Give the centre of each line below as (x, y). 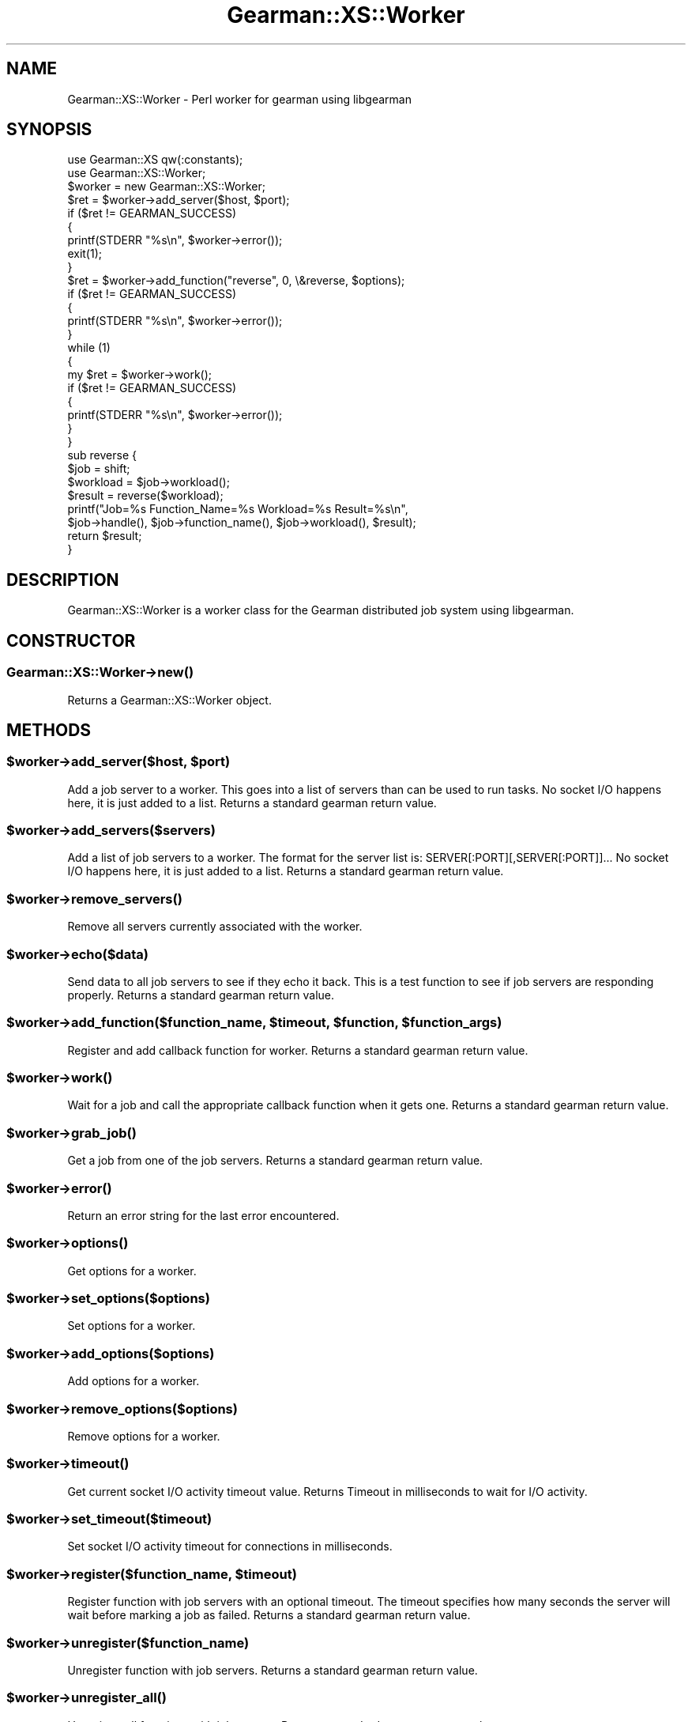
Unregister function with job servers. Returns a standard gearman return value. (273, 1670)
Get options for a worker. (132, 1271)
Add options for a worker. (134, 1381)
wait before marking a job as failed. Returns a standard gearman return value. (269, 1615)
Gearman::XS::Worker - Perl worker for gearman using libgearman (239, 99)
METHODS (49, 730)
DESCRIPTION (63, 580)
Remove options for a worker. (144, 1436)
